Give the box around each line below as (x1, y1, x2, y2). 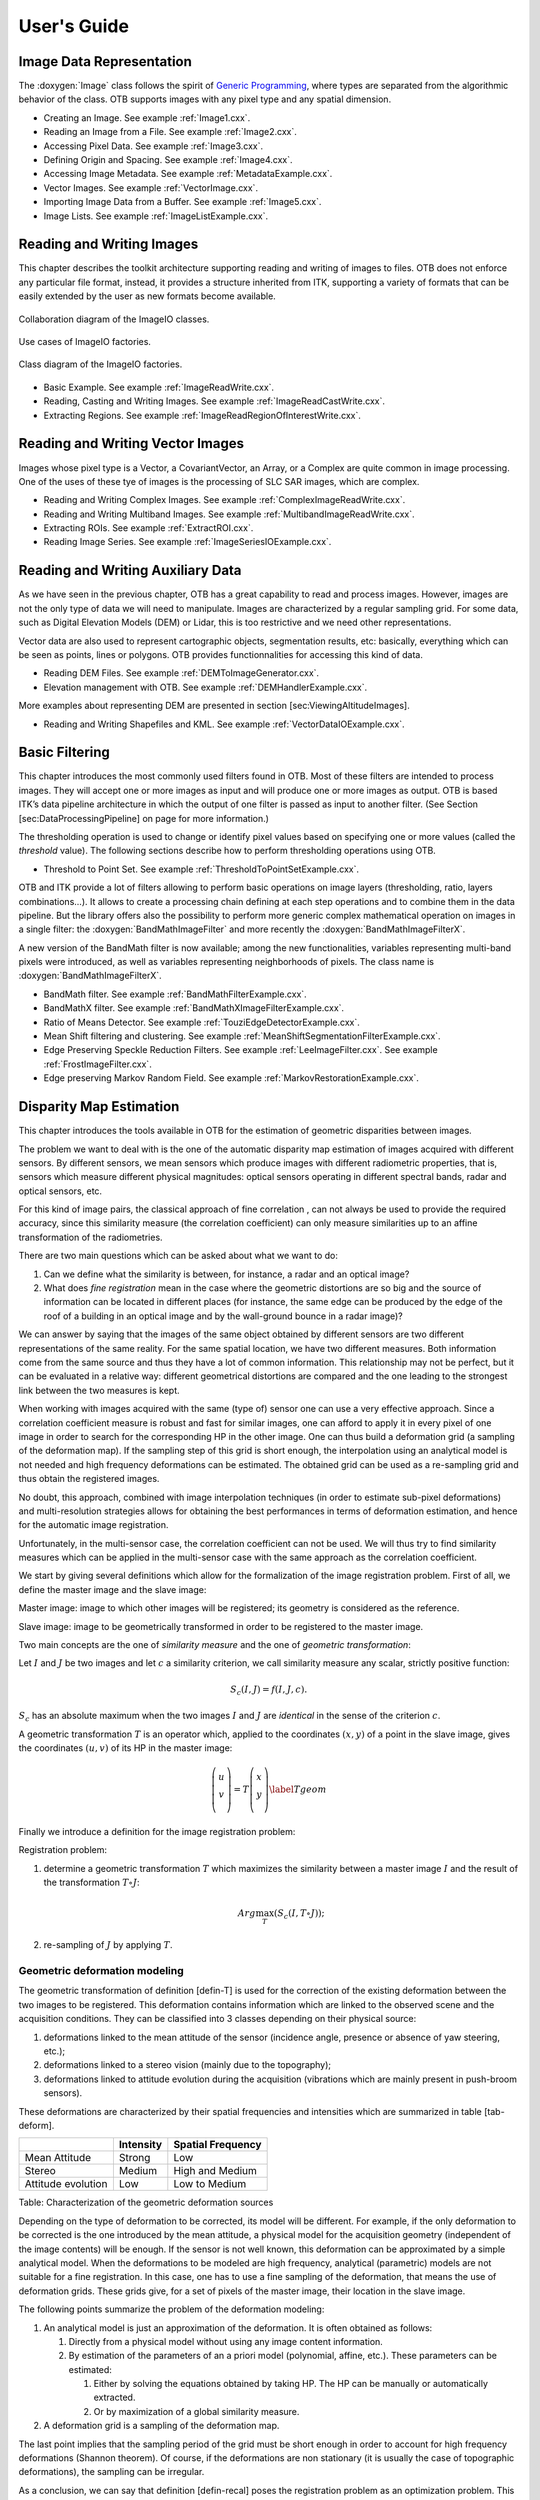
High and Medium (173, 2164, 257, 2178)
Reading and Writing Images (18, 236, 199, 253)
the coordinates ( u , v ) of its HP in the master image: (18, 1741, 233, 1754)
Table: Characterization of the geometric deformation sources (18, 2196, 274, 2209)
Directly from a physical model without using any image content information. (68, 2335, 384, 2347)
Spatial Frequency (173, 2138, 262, 2152)
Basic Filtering (18, 744, 110, 761)
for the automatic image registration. (18, 1519, 169, 1531)
